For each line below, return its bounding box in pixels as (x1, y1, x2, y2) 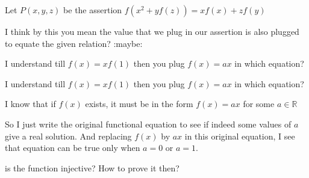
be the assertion (63, 4, 122, 16)
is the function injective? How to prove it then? (5, 161, 179, 174)
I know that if (5, 97, 56, 110)
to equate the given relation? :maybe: (5, 37, 143, 49)
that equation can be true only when (5, 141, 140, 154)
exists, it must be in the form (85, 97, 193, 110)
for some (243, 97, 275, 110)
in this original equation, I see (184, 129, 295, 142)
